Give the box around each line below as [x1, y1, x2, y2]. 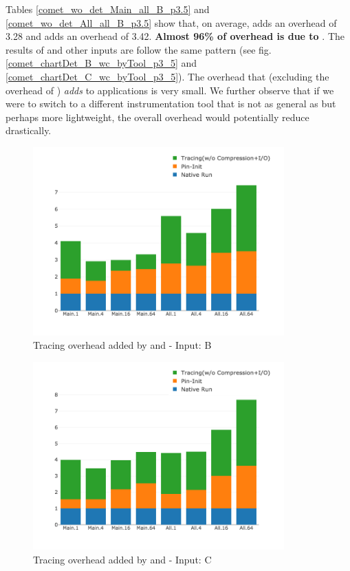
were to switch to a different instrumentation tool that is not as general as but [6, 96, 336, 111]
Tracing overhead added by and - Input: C [33, 552, 212, 566]
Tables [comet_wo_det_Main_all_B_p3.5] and [6, 2, 210, 16]
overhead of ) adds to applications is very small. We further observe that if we [6, 83, 334, 97]
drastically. [6, 123, 52, 138]
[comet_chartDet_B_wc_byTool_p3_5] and [6, 56, 197, 70]
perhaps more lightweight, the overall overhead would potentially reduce [6, 109, 309, 124]
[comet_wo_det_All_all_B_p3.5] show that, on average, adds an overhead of [6, 15, 337, 30]
